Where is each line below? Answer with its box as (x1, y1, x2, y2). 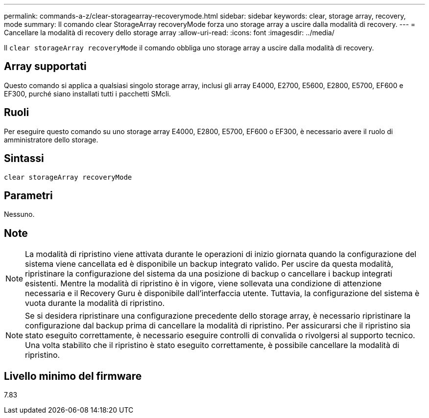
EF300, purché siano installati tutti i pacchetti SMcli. (4, 89, 171, 98)
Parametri (4, 189, 53, 202)
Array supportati (4, 60, 87, 73)
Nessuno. (4, 210, 35, 219)
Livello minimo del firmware (4, 370, 142, 382)
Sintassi (4, 152, 44, 165)
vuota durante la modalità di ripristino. (25, 298, 165, 308)
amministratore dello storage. (4, 135, 98, 144)
